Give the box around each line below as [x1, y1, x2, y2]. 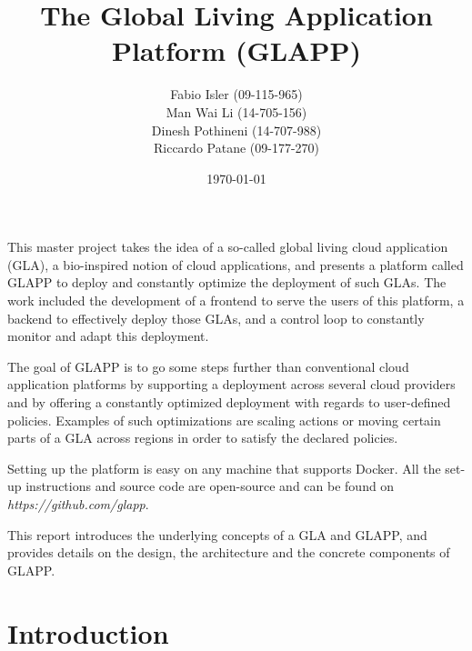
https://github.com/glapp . [7, 495, 149, 513]
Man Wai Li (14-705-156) [166, 102, 307, 121]
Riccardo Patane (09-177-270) [153, 138, 320, 157]
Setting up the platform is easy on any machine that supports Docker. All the [7, 458, 441, 477]
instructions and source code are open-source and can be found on [25, 476, 395, 496]
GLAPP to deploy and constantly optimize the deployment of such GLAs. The [7, 273, 447, 292]
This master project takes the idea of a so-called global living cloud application [7, 237, 448, 256]
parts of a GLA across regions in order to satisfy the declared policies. [7, 428, 398, 447]
